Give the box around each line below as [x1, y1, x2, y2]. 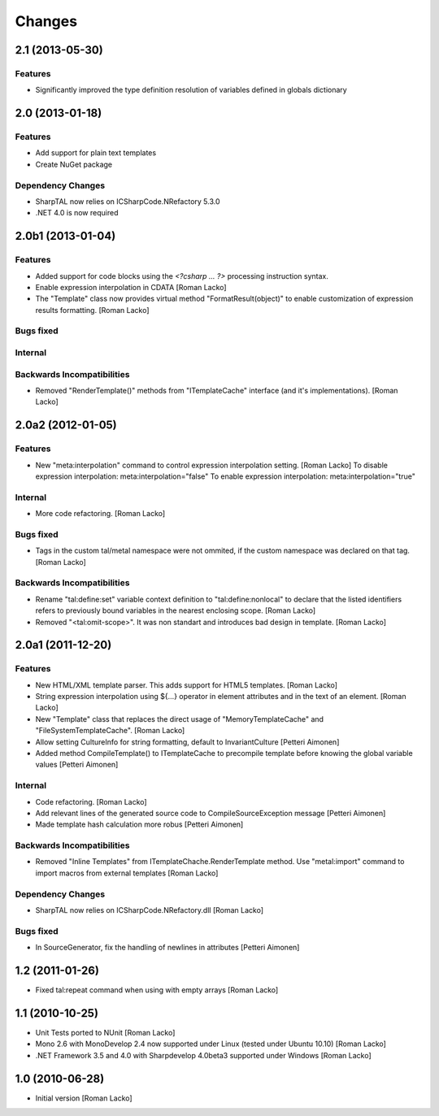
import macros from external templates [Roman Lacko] [35, 868, 219, 878]
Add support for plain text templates [35, 148, 157, 158]
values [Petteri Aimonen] [35, 760, 119, 770]
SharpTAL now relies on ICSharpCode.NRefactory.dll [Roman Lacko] [35, 905, 264, 914]
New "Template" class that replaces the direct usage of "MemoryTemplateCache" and [35, 714, 324, 723]
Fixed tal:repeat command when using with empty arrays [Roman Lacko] [35, 985, 279, 995]
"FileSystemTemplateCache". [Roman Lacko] [35, 726, 185, 736]
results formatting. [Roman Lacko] [35, 305, 150, 315]
